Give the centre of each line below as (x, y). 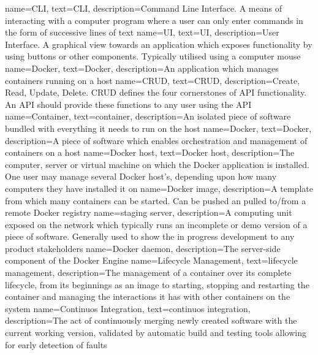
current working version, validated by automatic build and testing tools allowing (156, 333)
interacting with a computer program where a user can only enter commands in (154, 20)
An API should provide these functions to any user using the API (128, 104)
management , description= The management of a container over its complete (148, 273)
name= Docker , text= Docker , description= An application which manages (142, 68)
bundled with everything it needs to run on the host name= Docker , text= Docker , (158, 128)
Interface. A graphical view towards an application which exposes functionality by (159, 44)
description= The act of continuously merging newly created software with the (151, 320)
